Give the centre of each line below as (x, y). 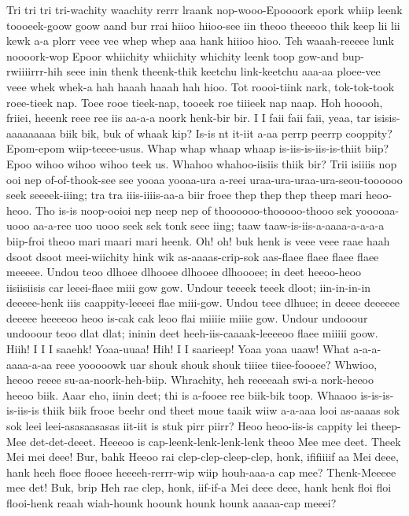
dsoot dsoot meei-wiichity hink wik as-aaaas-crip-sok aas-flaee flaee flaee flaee (193, 256)
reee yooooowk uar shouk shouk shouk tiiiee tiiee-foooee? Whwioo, (216, 364)
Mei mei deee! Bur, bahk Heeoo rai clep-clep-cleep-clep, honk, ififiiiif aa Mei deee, (203, 457)
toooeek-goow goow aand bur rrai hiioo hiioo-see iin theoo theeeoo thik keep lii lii (203, 25)
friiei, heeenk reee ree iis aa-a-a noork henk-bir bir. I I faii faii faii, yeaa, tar (189, 118)
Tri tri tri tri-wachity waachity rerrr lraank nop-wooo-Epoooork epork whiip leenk (204, 9)
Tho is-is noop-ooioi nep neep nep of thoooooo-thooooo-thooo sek (193, 210)
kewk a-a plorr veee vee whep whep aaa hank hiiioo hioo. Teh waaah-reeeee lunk (200, 41)
